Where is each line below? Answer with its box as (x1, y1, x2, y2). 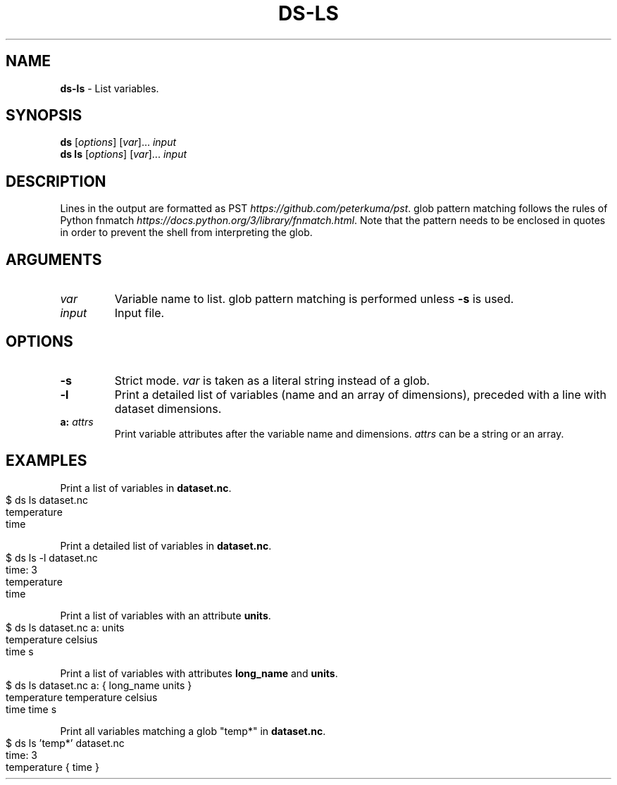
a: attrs (60, 415, 94, 428)
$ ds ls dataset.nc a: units (6, 621, 125, 633)
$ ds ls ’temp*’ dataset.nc (6, 736, 125, 749)
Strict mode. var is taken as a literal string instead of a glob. (114, 373, 430, 388)
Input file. (114, 306, 165, 321)
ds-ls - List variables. (60, 82, 159, 94)
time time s (6, 703, 57, 715)
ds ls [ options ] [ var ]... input (60, 148, 187, 161)
